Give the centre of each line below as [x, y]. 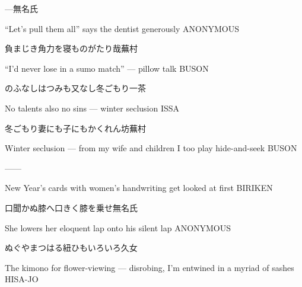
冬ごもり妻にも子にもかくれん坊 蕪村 [75, 128]
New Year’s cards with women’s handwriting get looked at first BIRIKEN [139, 188]
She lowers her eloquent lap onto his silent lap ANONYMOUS [118, 227]
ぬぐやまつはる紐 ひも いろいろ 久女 [71, 248]
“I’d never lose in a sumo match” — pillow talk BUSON [107, 68]
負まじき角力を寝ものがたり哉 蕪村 [71, 48]
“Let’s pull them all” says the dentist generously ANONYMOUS [122, 28]
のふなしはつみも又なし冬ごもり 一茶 [75, 88]
